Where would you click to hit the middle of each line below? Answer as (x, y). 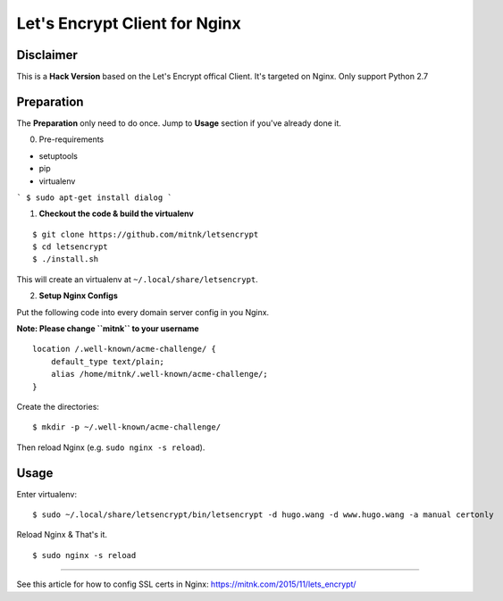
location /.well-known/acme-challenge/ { (124, 349)
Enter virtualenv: (47, 494)
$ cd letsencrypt (70, 247)
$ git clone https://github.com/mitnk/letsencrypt (146, 234)
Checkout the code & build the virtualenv (116, 213)
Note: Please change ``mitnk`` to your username (108, 329)
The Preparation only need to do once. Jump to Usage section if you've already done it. (179, 123)
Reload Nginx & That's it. (62, 535)
